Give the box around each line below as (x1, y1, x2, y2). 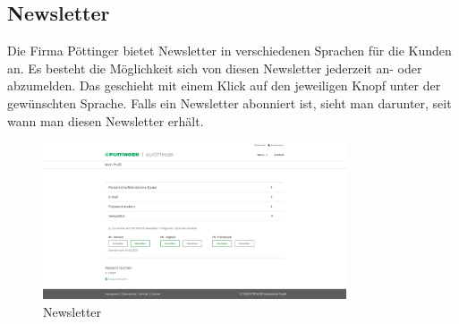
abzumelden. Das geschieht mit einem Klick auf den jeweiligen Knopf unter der (7, 76, 441, 95)
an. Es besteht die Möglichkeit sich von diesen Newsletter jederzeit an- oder (7, 58, 422, 77)
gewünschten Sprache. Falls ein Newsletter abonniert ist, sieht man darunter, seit (7, 93, 452, 112)
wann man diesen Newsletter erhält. (7, 111, 204, 130)
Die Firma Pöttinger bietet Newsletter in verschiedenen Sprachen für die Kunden (7, 41, 452, 60)
